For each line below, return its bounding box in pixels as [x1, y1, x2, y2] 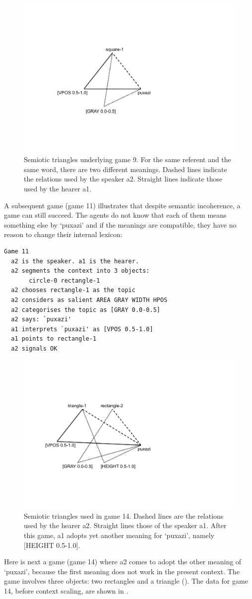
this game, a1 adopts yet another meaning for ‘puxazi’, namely [24, 530, 215, 540]
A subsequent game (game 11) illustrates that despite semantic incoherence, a [4, 200, 241, 210]
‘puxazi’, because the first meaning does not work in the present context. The [4, 566, 240, 576]
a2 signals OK [11, 345, 58, 352]
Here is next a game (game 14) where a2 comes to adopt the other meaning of [4, 556, 242, 567]
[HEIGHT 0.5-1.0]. [24, 539, 80, 550]
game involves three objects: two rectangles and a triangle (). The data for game [4, 576, 248, 586]
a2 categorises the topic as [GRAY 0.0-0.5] [11, 306, 160, 313]
